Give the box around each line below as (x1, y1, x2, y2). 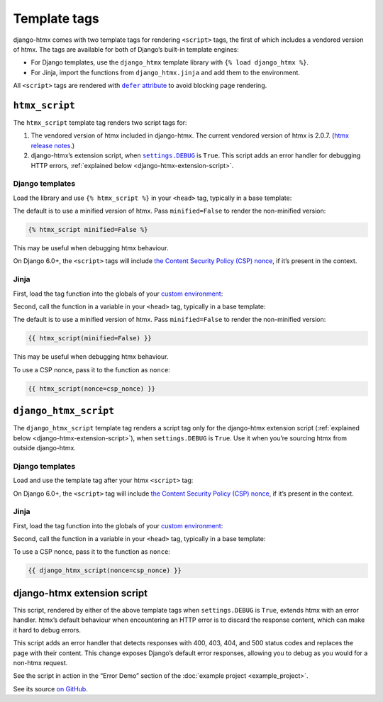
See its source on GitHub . (13, 684, 88, 693)
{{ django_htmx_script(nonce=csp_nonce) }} (28, 567, 182, 574)
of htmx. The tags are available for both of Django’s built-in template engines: (13, 45, 239, 53)
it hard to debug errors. (13, 625, 82, 634)
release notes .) (30, 141, 75, 150)
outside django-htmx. (13, 444, 76, 452)
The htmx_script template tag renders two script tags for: (13, 118, 187, 127)
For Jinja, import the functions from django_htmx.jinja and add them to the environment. (30, 68, 301, 77)
